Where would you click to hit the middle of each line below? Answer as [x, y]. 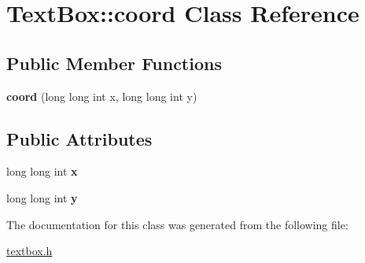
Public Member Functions [114, 63]
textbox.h [29, 251]
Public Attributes [79, 138]
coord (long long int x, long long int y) [102, 96]
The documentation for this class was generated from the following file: [177, 224]
